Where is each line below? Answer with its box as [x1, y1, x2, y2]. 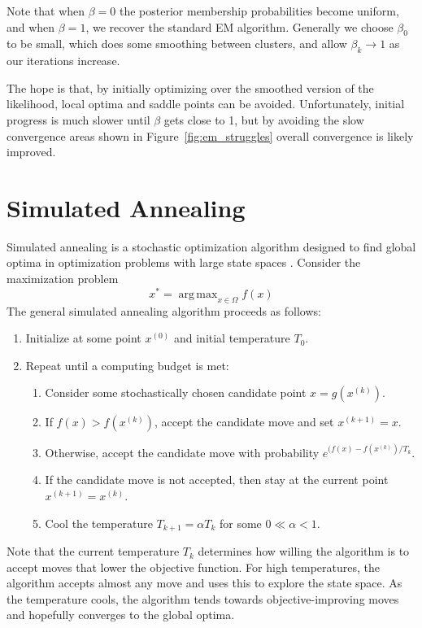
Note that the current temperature [7, 543, 180, 560]
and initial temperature [173, 329, 290, 347]
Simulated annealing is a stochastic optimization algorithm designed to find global [7, 238, 416, 255]
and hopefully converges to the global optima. [7, 606, 235, 623]
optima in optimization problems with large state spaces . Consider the [7, 254, 361, 271]
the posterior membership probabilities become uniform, [119, 2, 399, 19]
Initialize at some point [25, 329, 141, 347]
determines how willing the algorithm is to [198, 543, 410, 560]
